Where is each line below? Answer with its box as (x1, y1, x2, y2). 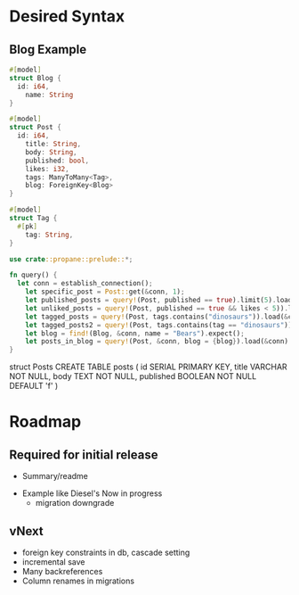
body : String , (25, 147, 77, 157)
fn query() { (9, 270, 58, 280)
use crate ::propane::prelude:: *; (9, 254, 133, 264)
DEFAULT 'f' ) (9, 381, 59, 392)
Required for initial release (9, 447, 158, 462)
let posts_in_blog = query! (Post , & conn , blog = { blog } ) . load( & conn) (25, 337, 289, 346)
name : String (25, 90, 74, 99)
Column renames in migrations (21, 575, 135, 586)
